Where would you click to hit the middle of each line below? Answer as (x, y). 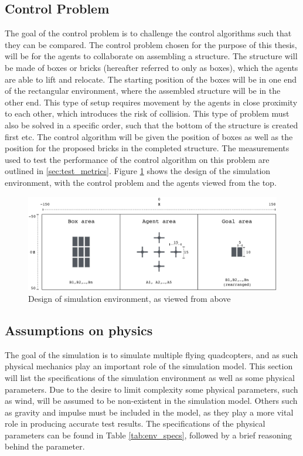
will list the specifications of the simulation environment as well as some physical (150, 377)
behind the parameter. (45, 446)
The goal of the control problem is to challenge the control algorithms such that (148, 33)
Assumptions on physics (79, 330)
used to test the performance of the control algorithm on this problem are (137, 159)
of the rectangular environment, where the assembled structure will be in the (143, 91)
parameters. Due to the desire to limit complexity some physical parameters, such (151, 389)
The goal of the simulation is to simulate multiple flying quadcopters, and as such (151, 354)
